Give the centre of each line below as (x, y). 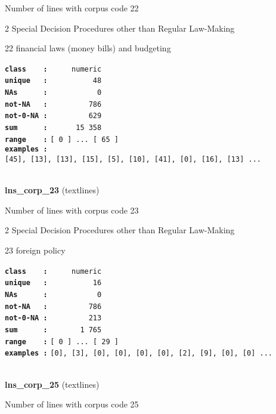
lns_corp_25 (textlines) (52, 384)
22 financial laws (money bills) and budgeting (88, 48)
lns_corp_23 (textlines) (52, 190)
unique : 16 (53, 283)
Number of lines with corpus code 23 (72, 210)
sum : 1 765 (53, 330)
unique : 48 (53, 81)
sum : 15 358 (53, 128)
